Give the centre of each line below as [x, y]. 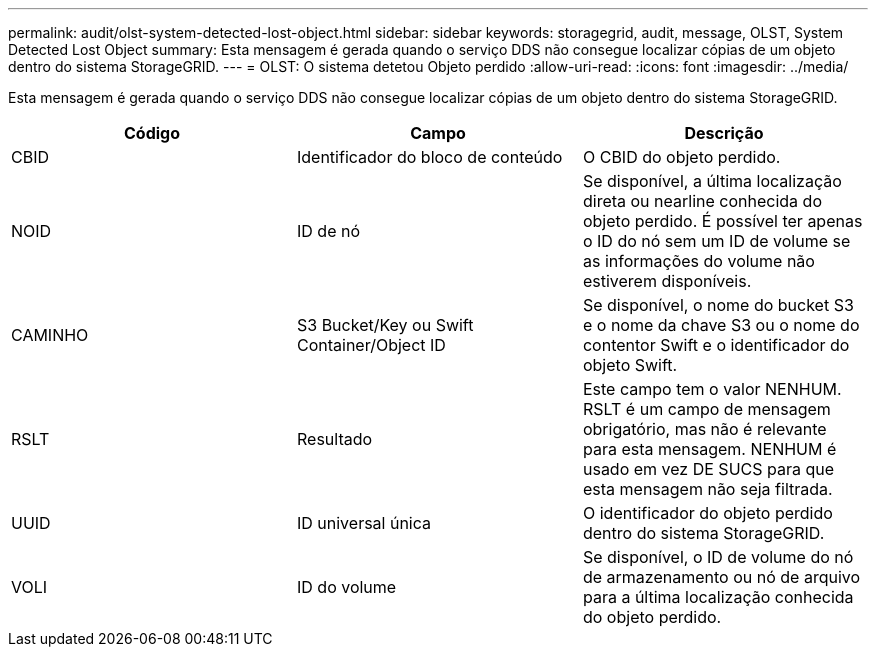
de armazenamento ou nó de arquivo [721, 577]
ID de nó [328, 231]
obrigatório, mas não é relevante [704, 429]
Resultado [334, 439]
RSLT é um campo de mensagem [706, 409]
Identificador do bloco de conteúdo [429, 157]
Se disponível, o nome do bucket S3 [718, 305]
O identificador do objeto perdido [707, 513]
